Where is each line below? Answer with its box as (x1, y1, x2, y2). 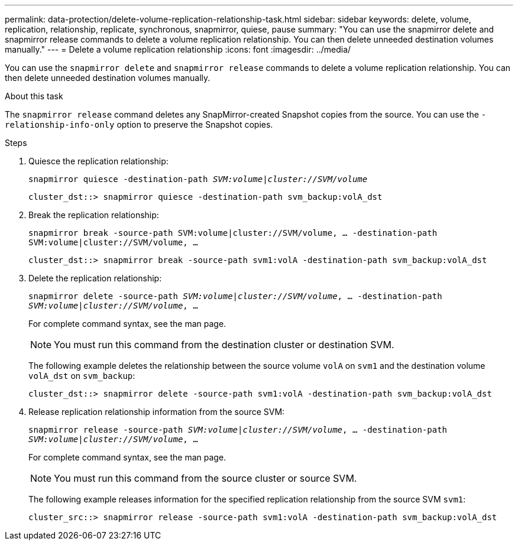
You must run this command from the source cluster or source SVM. (54, 472, 357, 484)
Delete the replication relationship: (28, 273, 162, 283)
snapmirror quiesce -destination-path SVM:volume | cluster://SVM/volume (28, 174, 368, 184)
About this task (5, 91, 63, 101)
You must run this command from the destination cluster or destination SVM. (54, 339, 394, 351)
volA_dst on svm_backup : (28, 371, 135, 381)
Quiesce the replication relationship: (28, 156, 169, 166)
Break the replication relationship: (28, 210, 159, 220)
